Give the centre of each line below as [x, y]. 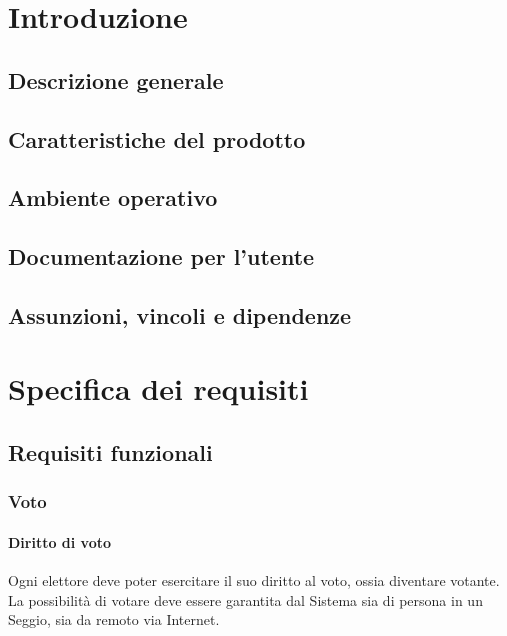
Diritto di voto [60, 541]
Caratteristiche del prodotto [157, 138]
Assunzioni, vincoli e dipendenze [180, 314]
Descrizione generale [116, 79]
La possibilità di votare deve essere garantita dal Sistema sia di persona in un [245, 599]
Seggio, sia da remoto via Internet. [114, 619]
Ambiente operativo [113, 197]
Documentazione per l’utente [161, 256]
